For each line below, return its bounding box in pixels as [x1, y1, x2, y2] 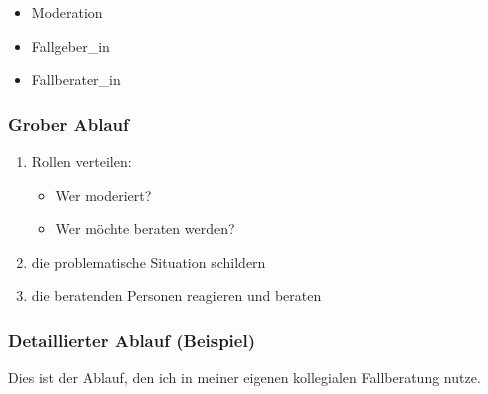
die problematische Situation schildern [31, 251, 266, 272]
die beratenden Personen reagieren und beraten [31, 285, 322, 306]
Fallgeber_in [31, 35, 110, 56]
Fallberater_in [31, 69, 121, 90]
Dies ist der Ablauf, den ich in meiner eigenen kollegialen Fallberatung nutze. [8, 367, 481, 388]
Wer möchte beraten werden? [55, 218, 235, 239]
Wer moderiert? [55, 184, 152, 205]
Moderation [31, 2, 103, 22]
